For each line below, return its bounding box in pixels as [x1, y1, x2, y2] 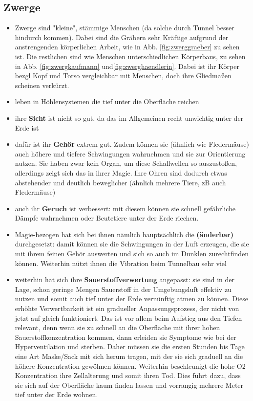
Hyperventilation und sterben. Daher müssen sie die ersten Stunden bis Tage [15, 341, 245, 352]
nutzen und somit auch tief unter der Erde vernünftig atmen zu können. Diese [15, 293, 248, 304]
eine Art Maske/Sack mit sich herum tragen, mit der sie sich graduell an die [15, 351, 243, 361]
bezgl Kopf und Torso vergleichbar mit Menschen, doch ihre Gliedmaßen [15, 70, 232, 81]
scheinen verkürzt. [15, 80, 69, 90]
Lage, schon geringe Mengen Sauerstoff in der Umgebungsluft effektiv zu [15, 284, 232, 294]
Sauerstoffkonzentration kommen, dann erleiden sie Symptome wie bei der [15, 332, 236, 342]
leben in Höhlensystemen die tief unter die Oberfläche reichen [15, 96, 199, 107]
